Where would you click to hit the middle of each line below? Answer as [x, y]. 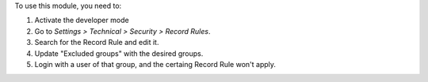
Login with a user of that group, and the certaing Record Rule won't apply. [155, 64]
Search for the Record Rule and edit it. [97, 43]
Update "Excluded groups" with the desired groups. [119, 53]
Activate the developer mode [82, 20]
